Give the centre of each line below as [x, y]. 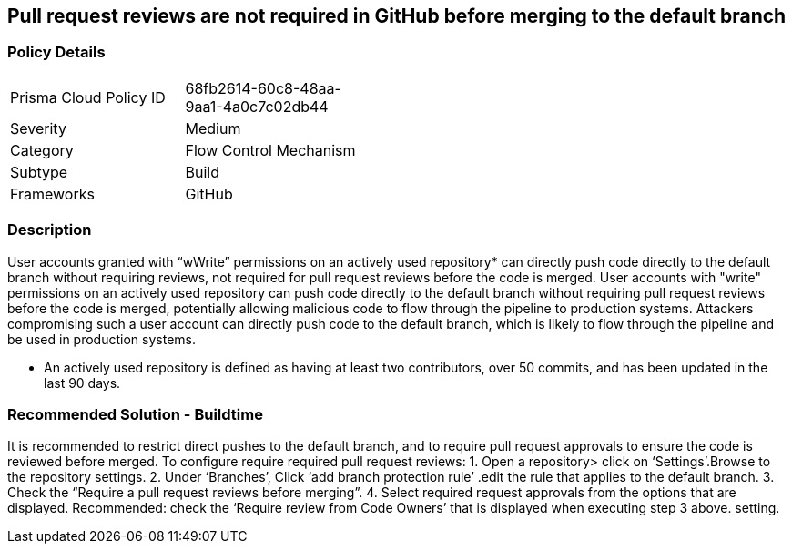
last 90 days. [82, 383]
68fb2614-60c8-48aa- [263, 88]
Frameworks [52, 194]
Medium [213, 128]
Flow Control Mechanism [270, 150]
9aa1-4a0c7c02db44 [257, 106]
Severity [38, 128]
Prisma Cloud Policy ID [88, 97]
